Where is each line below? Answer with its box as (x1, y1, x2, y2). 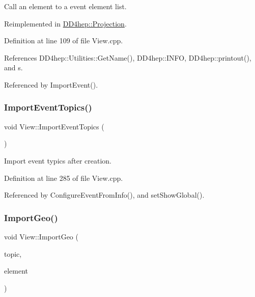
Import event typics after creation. (4, 155, 111, 166)
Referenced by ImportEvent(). (4, 79, 98, 90)
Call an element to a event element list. (4, 1, 127, 11)
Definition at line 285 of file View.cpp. (4, 172, 123, 183)
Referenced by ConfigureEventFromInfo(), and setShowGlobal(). (4, 190, 205, 200)
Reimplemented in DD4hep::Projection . (4, 18, 127, 29)
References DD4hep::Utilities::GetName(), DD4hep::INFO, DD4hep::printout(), (4, 52, 251, 63)
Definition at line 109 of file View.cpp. (4, 35, 123, 46)
